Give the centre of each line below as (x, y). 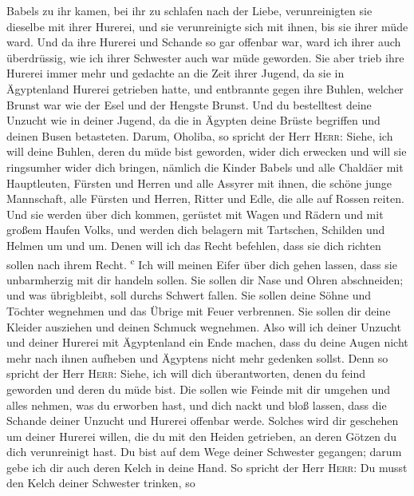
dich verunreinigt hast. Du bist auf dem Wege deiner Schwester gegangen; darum (204, 452)
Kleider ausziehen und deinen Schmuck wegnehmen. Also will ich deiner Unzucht (204, 326)
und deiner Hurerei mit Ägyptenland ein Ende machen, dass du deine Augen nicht (207, 342)
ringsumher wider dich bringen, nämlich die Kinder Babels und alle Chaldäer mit (205, 167)
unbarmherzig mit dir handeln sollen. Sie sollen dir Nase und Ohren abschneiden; (205, 279)
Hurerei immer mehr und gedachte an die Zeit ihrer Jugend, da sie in (175, 73)
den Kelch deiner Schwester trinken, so (101, 483)
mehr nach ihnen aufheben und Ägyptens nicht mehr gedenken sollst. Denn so (197, 357)
